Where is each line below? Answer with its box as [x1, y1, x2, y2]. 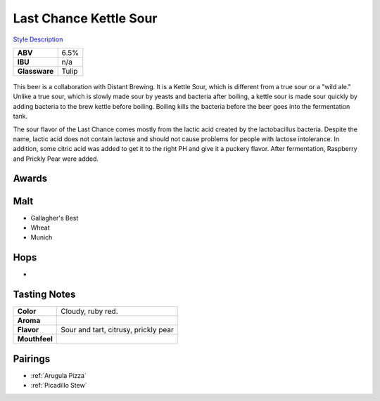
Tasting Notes [13, 289, 76, 301]
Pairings [13, 353, 51, 364]
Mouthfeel [17, 334, 53, 344]
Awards [13, 173, 48, 185]
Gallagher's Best [30, 213, 79, 222]
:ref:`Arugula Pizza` [30, 371, 87, 379]
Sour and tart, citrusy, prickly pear [61, 325, 174, 335]
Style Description [13, 35, 63, 44]
